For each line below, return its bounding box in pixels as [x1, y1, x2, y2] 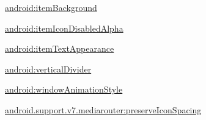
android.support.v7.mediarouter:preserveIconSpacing [5, 103, 202, 116]
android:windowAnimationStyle [5, 83, 123, 96]
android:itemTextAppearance [5, 42, 114, 55]
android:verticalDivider [5, 62, 92, 75]
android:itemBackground [5, 1, 97, 13]
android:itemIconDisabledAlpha [5, 21, 123, 34]
